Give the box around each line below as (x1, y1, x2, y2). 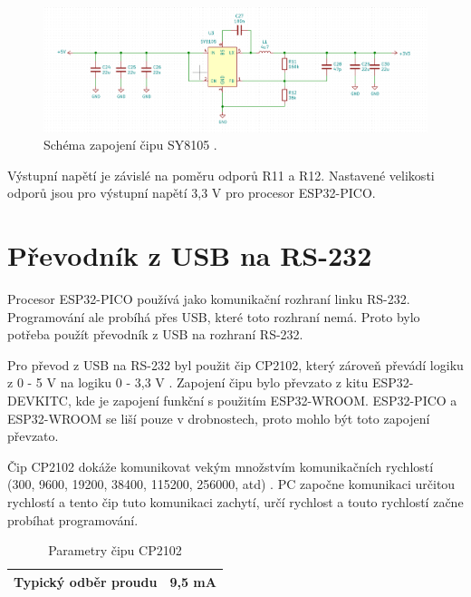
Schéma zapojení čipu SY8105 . (43, 135, 217, 154)
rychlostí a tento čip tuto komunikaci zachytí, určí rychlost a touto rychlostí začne (7, 493, 464, 512)
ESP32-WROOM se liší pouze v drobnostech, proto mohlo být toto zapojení (7, 408, 430, 427)
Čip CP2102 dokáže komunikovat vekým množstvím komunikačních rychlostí (7, 456, 434, 475)
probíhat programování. (7, 510, 139, 529)
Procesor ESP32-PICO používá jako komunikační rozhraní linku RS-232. (7, 289, 410, 308)
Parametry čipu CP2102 (48, 541, 182, 560)
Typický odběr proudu (14, 572, 158, 591)
